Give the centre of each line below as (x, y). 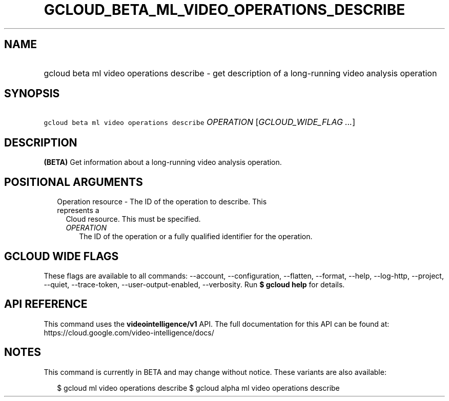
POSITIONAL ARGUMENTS (74, 182)
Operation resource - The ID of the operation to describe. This (162, 202)
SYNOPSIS (32, 94)
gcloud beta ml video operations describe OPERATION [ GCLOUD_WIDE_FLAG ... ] (199, 122)
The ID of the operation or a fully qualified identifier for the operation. (196, 237)
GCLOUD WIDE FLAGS (62, 256)
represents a (78, 210)
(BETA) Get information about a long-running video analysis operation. (163, 162)
